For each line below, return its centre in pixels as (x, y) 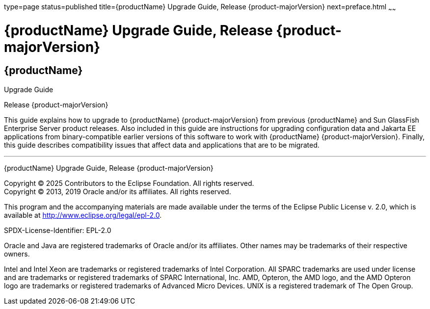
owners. (17, 254)
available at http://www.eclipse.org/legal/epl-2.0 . (83, 215)
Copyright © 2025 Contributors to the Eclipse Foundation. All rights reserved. (129, 183)
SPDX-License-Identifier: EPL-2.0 (58, 230)
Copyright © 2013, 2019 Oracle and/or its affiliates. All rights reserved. (118, 191)
